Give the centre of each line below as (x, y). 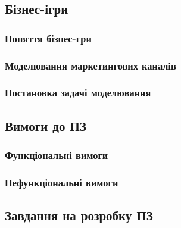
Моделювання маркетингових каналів (90, 65)
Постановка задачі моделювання (78, 93)
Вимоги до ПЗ (46, 125)
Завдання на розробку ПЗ (79, 215)
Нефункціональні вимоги (62, 182)
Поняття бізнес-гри (48, 38)
